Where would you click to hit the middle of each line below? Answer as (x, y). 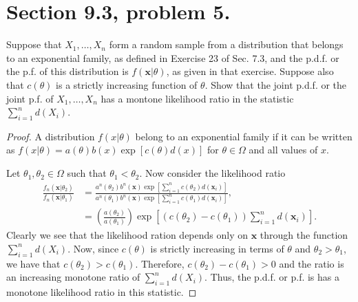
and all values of (283, 150)
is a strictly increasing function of (127, 84)
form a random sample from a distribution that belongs (226, 44)
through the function (304, 235)
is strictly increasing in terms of (217, 248)
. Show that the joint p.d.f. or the (276, 84)
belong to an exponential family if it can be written (244, 136)
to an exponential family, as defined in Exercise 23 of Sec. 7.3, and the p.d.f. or (173, 57)
